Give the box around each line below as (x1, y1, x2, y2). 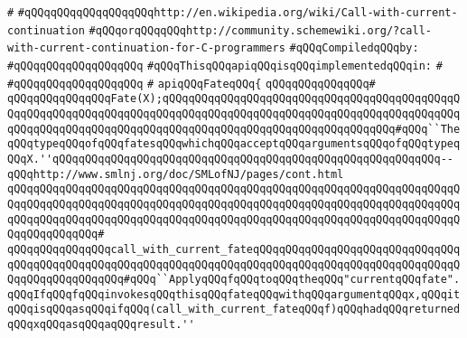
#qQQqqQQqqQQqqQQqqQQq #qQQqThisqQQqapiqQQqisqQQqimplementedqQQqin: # (7, 59, 443, 72)
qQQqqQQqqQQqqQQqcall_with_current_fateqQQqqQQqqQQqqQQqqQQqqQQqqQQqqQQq (7, 242, 461, 256)
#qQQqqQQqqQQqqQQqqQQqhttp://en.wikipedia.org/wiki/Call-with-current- (17, 6, 458, 19)
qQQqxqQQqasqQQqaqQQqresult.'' (7, 318, 195, 332)
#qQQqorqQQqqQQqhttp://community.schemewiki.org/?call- (89, 23, 432, 37)
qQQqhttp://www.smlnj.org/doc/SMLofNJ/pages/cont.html (7, 167, 344, 181)
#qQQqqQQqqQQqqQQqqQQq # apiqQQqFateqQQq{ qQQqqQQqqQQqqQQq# (7, 77, 376, 90)
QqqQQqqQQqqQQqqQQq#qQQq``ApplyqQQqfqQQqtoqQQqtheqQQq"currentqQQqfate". (7, 273, 461, 286)
